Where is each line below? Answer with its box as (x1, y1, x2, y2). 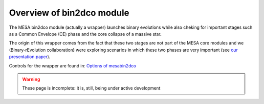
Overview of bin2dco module (9, 7, 130, 18)
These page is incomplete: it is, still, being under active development (22, 85, 161, 91)
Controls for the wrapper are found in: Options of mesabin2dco (9, 62, 136, 68)
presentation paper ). (9, 54, 51, 60)
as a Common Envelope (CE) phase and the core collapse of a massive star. (9, 31, 162, 37)
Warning (22, 76, 40, 82)
